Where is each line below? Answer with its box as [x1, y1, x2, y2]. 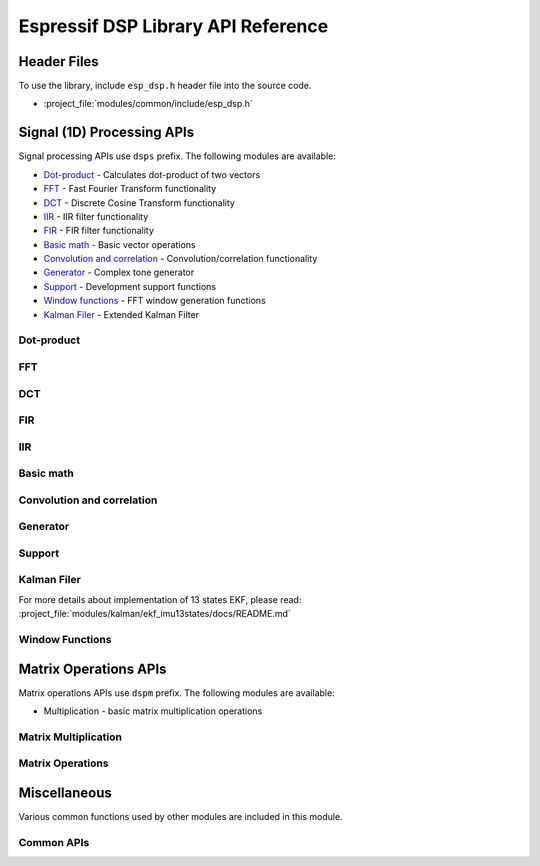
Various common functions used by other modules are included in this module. [18, 811, 344, 823]
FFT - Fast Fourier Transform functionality [43, 183, 217, 195]
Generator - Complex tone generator [43, 266, 195, 279]
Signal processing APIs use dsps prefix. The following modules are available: [18, 150, 337, 162]
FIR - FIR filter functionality [43, 225, 155, 237]
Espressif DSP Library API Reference [18, 15, 329, 37]
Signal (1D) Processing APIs [18, 124, 195, 141]
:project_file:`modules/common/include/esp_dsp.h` [43, 98, 254, 110]
